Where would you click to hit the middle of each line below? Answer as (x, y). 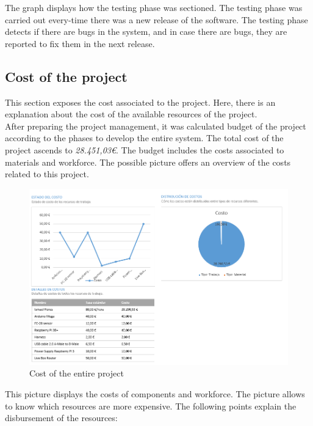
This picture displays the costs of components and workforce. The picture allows (155, 394)
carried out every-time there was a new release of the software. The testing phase (156, 19)
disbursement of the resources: (61, 418)
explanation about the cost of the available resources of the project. (131, 114)
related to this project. (47, 174)
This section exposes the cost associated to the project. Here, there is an (140, 102)
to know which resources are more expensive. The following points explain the (151, 406)
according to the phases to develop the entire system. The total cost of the (144, 138)
